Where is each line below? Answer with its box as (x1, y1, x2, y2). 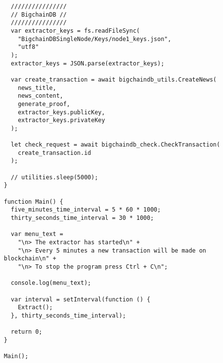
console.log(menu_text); (11, 279, 91, 287)
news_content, (18, 92, 63, 100)
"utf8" (18, 43, 39, 51)
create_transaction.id (18, 149, 91, 156)
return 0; (11, 328, 42, 336)
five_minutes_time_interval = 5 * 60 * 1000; (11, 206, 161, 214)
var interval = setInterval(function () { (11, 296, 150, 303)
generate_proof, (18, 100, 71, 107)
